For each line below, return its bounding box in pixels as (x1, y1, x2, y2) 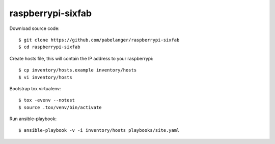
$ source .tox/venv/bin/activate (18, 104, 102, 110)
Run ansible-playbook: (9, 116, 57, 122)
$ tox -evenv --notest (18, 97, 75, 103)
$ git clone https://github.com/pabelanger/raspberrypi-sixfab (18, 37, 180, 43)
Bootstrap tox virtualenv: (9, 85, 61, 91)
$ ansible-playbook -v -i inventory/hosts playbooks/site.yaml (18, 127, 180, 133)
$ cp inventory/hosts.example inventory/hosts (18, 67, 137, 73)
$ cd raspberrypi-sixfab (18, 44, 80, 50)
